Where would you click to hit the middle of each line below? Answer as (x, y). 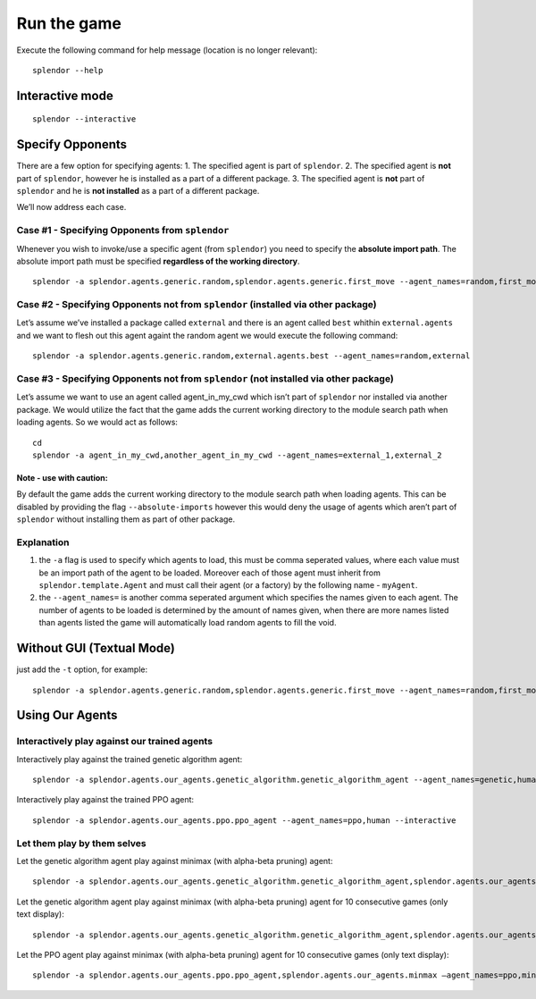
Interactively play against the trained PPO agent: (105, 800)
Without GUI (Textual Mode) (96, 648)
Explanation (43, 542)
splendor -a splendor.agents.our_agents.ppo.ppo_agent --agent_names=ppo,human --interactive (244, 820)
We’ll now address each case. (71, 207)
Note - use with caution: (62, 477)
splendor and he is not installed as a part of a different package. (138, 191)
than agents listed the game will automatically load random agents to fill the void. (188, 623)
